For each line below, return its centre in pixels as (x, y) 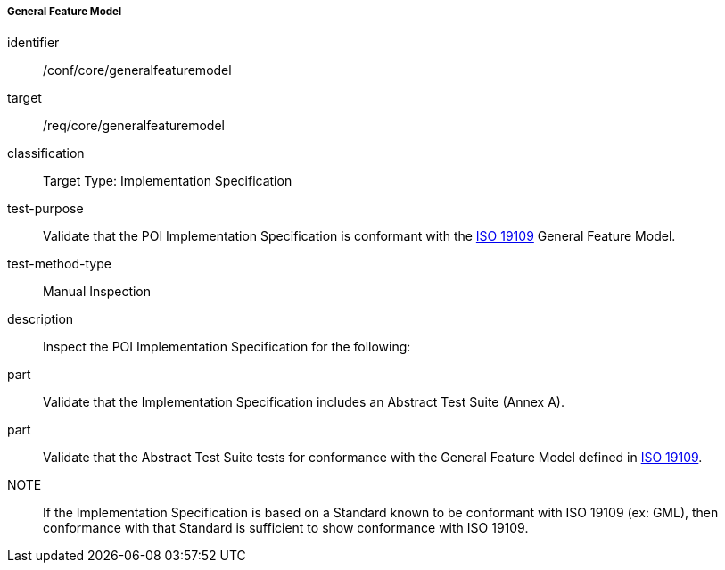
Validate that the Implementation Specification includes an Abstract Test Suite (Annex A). (304, 402)
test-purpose (45, 209)
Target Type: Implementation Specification (168, 181)
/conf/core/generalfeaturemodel (137, 70)
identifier (33, 43)
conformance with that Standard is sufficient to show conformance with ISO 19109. (286, 528)
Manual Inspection (97, 292)
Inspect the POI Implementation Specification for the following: (227, 347)
